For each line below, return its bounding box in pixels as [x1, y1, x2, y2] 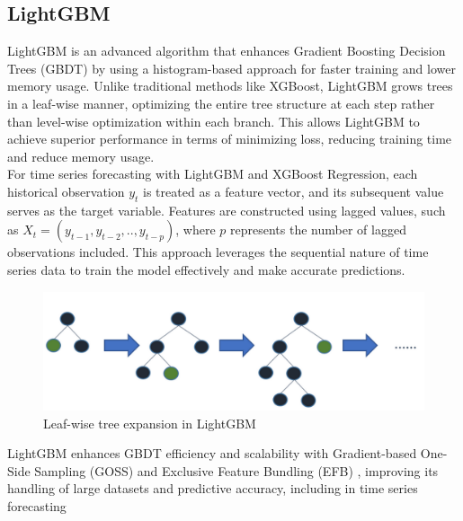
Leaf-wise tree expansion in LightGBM [43, 413, 256, 432]
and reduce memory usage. [7, 146, 155, 165]
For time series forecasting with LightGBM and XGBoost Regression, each [7, 164, 418, 183]
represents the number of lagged [230, 220, 406, 239]
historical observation [7, 181, 125, 200]
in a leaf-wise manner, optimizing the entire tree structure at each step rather [7, 93, 435, 112]
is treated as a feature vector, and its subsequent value [143, 181, 444, 200]
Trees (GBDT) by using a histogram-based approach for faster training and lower [7, 58, 456, 77]
